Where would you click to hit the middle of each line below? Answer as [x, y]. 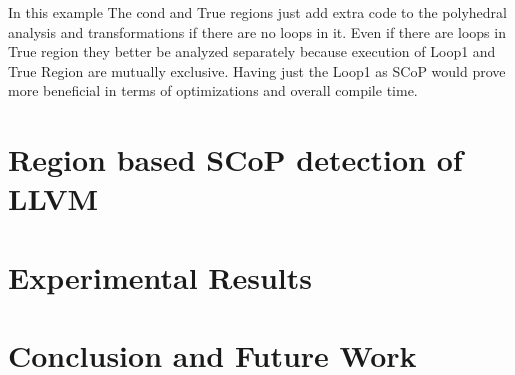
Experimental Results [160, 276]
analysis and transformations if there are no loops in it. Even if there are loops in [257, 31]
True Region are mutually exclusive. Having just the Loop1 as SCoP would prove [257, 70]
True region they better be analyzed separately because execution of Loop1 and [252, 51]
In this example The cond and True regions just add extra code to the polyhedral [257, 12]
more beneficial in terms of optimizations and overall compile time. [213, 90]
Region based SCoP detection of [235, 159]
